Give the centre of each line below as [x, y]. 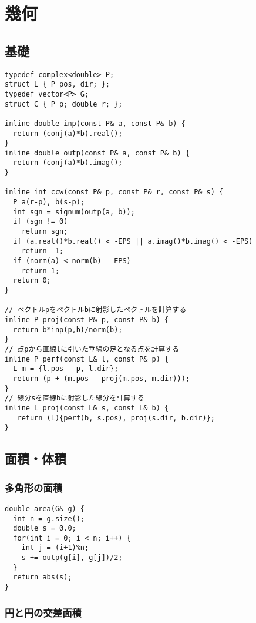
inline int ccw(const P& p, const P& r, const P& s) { [114, 192]
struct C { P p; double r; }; [64, 104]
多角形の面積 [34, 487]
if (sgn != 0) [41, 222]
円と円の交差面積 [43, 612]
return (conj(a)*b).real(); [68, 133]
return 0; [32, 281]
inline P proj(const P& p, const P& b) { [87, 319]
